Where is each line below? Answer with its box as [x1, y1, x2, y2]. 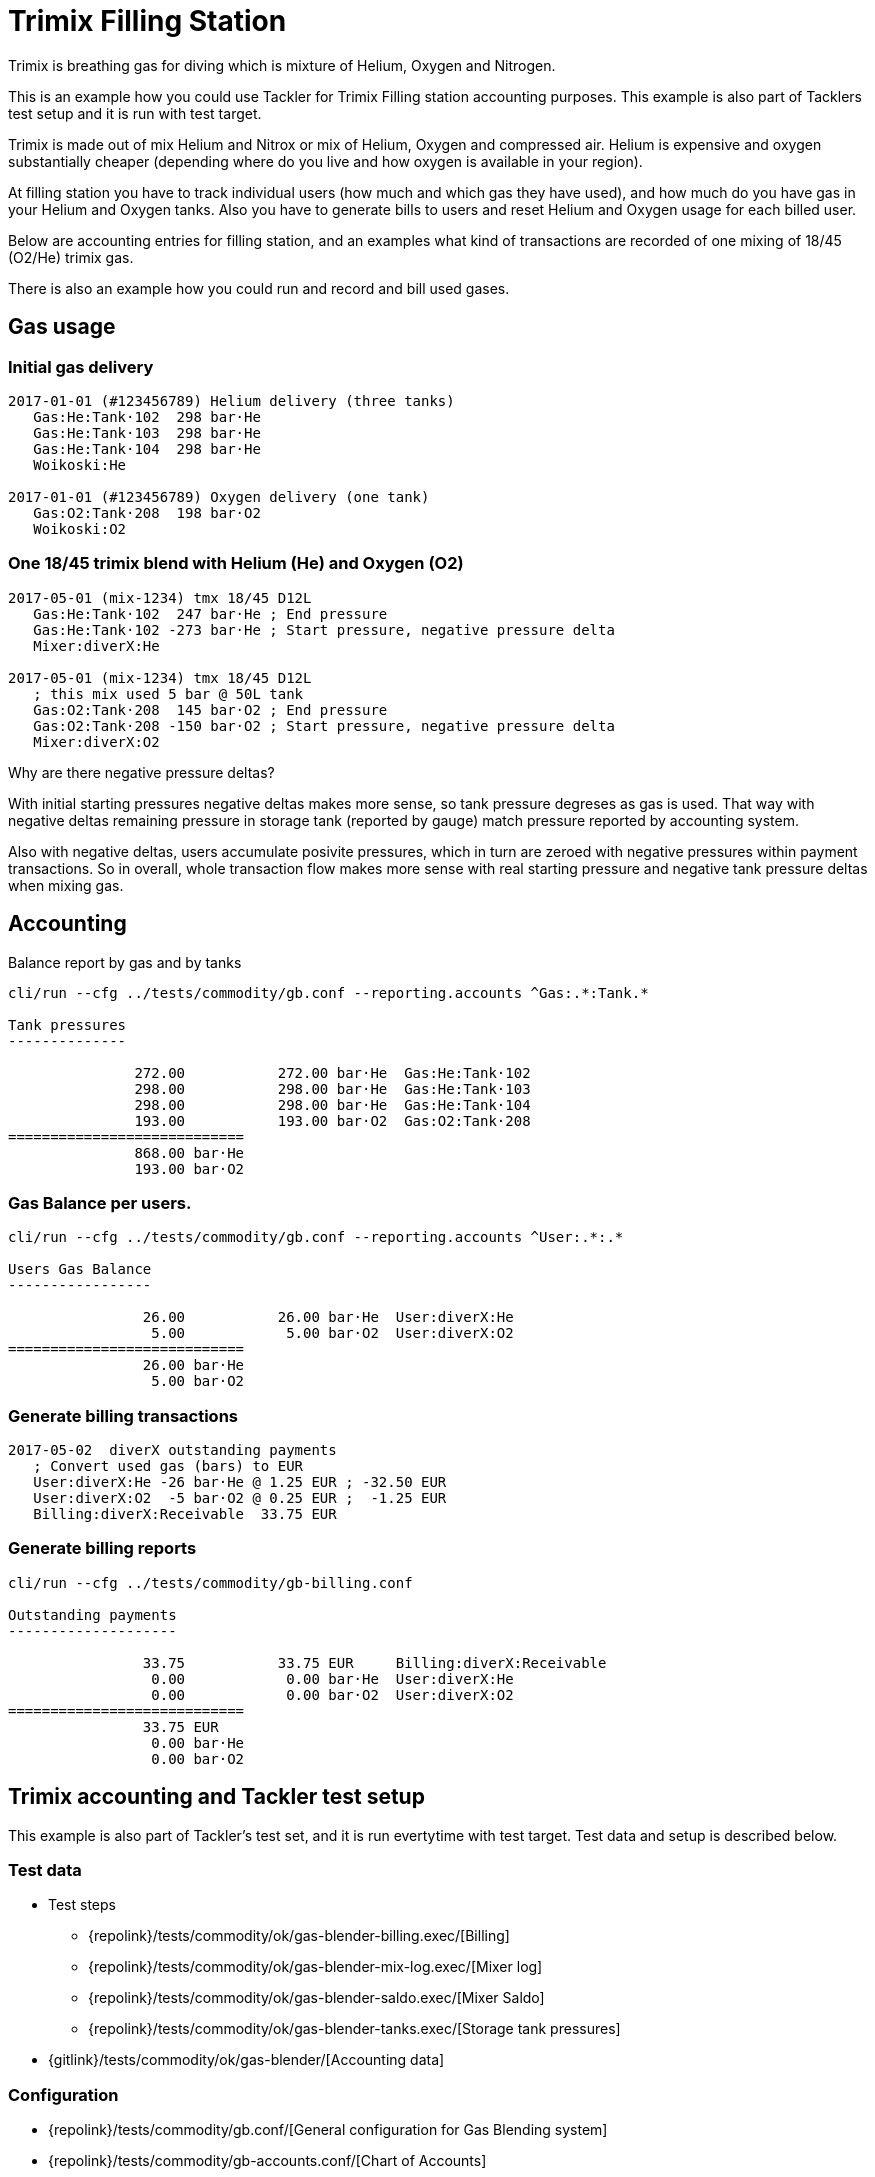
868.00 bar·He [134, 1144, 245, 1161]
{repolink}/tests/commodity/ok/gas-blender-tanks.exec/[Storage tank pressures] [88, 2020, 621, 2038]
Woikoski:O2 [33, 520, 127, 537]
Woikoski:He [33, 456, 127, 473]
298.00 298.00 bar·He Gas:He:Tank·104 [134, 1096, 531, 1113]
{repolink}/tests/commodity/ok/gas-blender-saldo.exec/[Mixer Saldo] [88, 1989, 545, 2007]
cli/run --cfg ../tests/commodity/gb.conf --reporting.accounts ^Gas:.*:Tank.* [8, 984, 649, 1001]
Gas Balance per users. [8, 1192, 192, 1213]
